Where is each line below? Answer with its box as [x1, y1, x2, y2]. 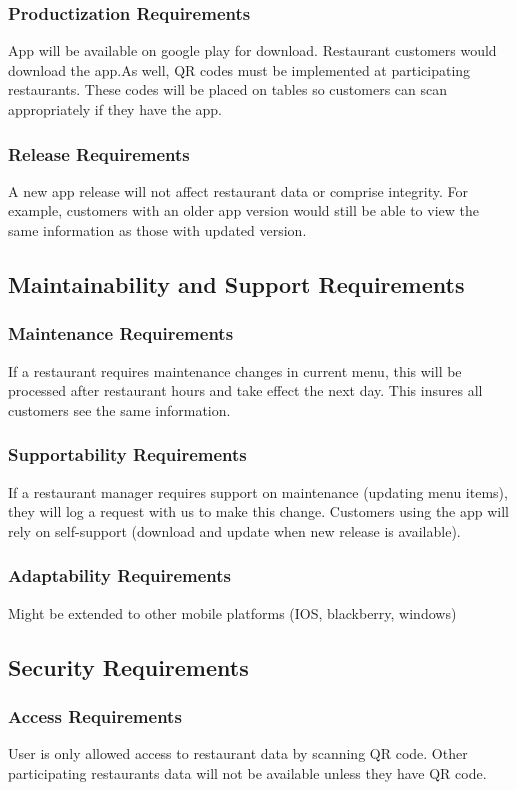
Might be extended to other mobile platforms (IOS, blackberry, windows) [8, 602, 457, 623]
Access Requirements [8, 703, 182, 728]
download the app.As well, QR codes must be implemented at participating [8, 59, 471, 80]
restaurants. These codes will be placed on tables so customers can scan [8, 79, 448, 100]
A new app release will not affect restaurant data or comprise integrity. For [8, 180, 468, 201]
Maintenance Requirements [8, 321, 234, 346]
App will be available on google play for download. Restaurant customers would [8, 40, 497, 61]
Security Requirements [8, 651, 249, 682]
